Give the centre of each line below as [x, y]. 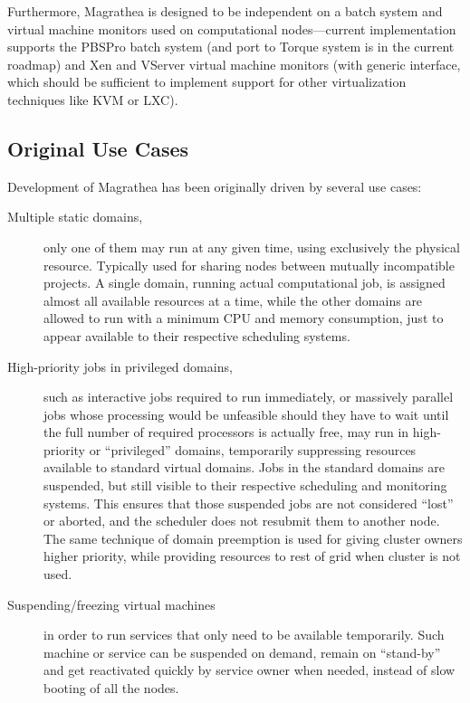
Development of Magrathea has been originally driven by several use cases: [215, 186]
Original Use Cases [98, 148]
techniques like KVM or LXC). [93, 99]
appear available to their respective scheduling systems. [197, 335]
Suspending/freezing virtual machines [111, 604]
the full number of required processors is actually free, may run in [226, 432]
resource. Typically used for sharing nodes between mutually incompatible [249, 265]
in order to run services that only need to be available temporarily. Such [244, 635]
